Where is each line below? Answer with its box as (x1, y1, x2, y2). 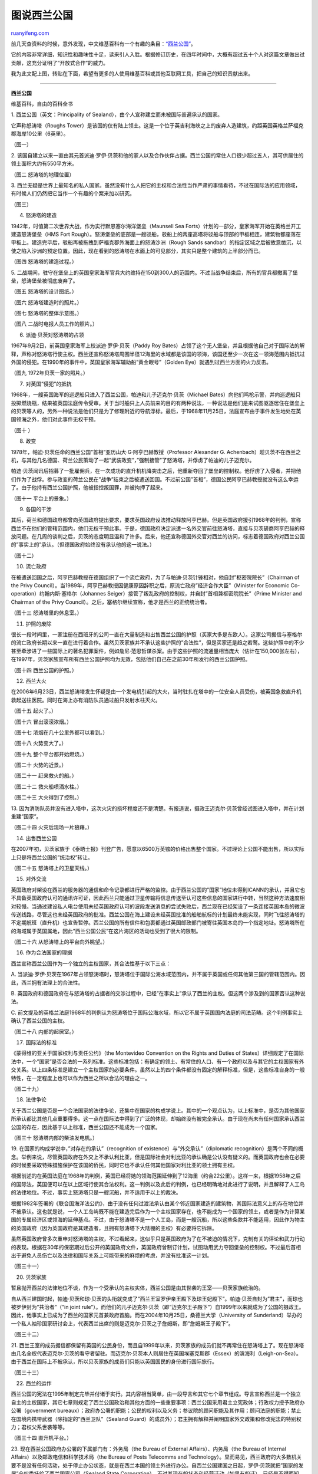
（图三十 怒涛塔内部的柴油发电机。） (11, 1134, 98, 1141)
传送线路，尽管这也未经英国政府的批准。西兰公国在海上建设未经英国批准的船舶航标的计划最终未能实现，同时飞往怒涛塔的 (11, 911, 305, 918)
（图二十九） (11, 1085, 42, 1092)
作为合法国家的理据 (25, 949, 72, 956)
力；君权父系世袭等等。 (11, 1424, 68, 1431)
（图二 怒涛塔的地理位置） (11, 171, 75, 178)
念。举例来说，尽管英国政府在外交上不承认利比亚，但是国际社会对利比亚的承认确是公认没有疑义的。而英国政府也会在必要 (11, 1153, 305, 1160)
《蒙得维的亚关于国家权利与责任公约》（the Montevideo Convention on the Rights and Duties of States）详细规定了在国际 (11, 1049, 304, 1057)
